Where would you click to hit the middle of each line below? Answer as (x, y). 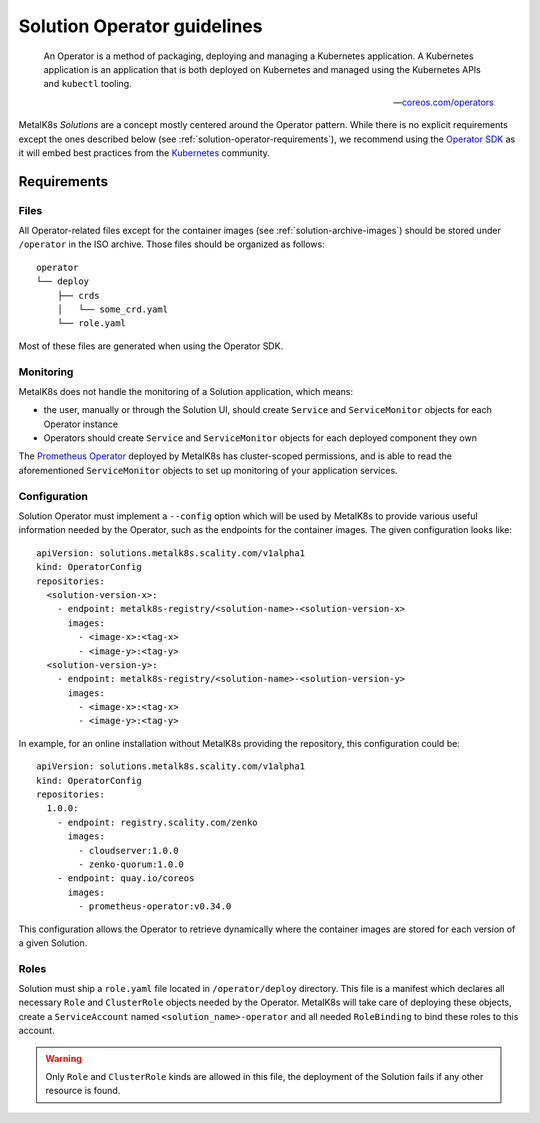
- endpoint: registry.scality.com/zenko (157, 822)
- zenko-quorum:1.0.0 (131, 864)
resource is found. (83, 1091)
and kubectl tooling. (87, 84)
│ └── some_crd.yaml (112, 309)
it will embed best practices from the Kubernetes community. (144, 152)
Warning (63, 1058)
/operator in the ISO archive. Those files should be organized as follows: (171, 244)
